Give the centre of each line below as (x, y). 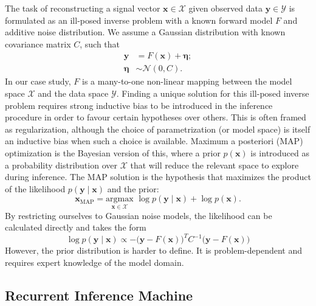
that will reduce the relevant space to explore (215, 165)
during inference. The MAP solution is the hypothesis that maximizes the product (158, 177)
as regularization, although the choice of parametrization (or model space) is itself (158, 129)
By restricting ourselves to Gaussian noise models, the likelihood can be (139, 215)
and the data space (73, 93)
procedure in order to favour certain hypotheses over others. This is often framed (156, 117)
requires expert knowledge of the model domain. (94, 262)
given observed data (226, 8)
